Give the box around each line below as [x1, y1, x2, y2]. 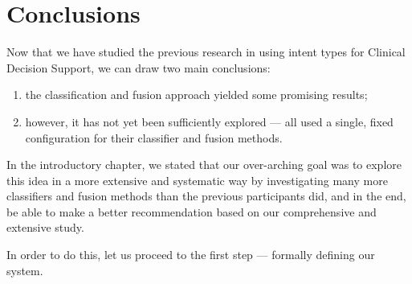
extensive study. [6, 219, 84, 236]
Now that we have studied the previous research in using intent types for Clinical [6, 43, 406, 60]
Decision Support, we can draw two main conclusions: [6, 59, 271, 76]
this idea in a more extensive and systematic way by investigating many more [6, 171, 388, 188]
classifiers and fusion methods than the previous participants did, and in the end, [6, 187, 406, 204]
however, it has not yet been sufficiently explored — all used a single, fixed [25, 113, 394, 130]
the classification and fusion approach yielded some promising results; [25, 86, 368, 103]
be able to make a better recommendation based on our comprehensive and [6, 203, 377, 220]
